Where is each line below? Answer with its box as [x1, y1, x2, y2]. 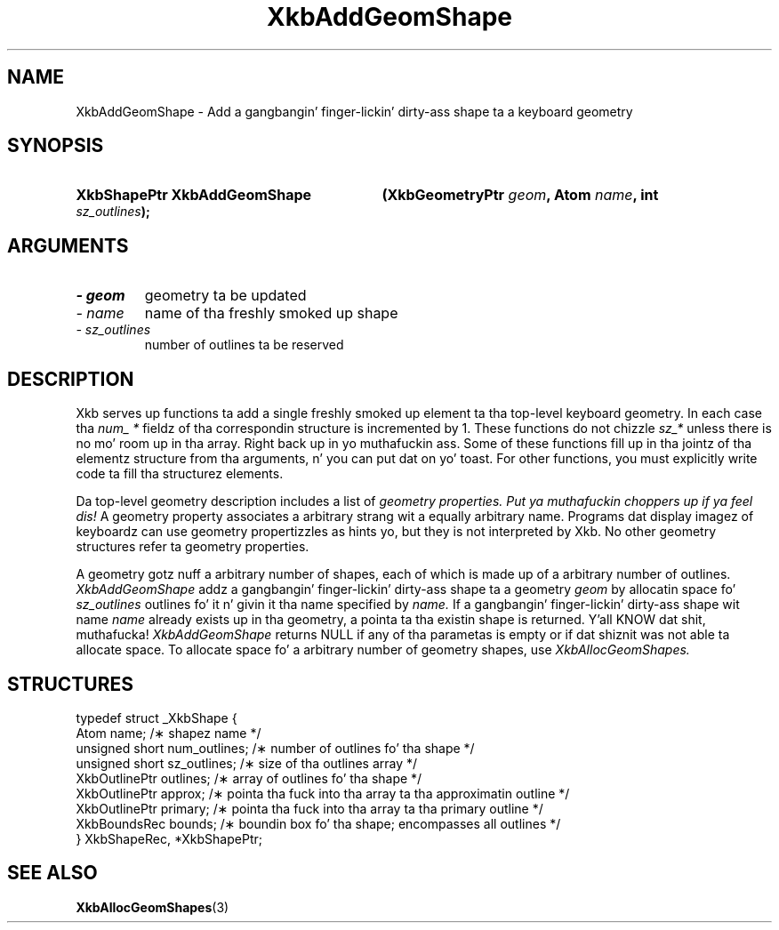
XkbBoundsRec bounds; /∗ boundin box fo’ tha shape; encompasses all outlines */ [76, 815, 561, 831]
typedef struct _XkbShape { [76, 710, 237, 726]
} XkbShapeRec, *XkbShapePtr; [76, 830, 262, 846]
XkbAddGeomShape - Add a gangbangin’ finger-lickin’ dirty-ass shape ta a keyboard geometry [76, 103, 633, 119]
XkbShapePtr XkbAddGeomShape [76, 186, 312, 204]
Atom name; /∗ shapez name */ [76, 725, 261, 741]
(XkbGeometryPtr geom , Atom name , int [381, 186, 659, 204]
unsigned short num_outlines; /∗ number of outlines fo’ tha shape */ [76, 740, 475, 756]
